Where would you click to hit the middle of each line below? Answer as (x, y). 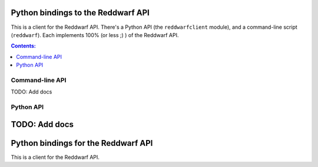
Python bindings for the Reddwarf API (82, 143)
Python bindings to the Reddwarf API (80, 13)
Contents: (24, 46)
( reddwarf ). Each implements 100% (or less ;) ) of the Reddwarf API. (95, 35)
